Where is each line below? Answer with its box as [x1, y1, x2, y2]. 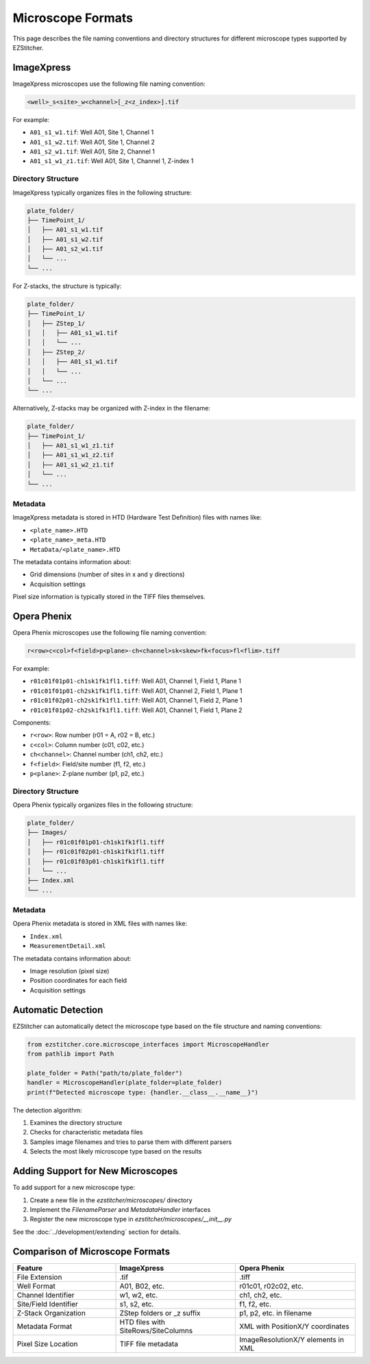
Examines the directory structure [29, 1119, 123, 1127]
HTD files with [119, 1317, 166, 1326]
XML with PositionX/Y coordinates [239, 1322, 349, 1331]
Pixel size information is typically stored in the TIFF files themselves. [12, 593, 206, 601]
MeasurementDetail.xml [29, 942, 106, 950]
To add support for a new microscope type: [12, 1183, 136, 1192]
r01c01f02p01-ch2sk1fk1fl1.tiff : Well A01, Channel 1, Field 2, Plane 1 [29, 696, 243, 705]
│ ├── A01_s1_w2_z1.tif [27, 461, 114, 469]
